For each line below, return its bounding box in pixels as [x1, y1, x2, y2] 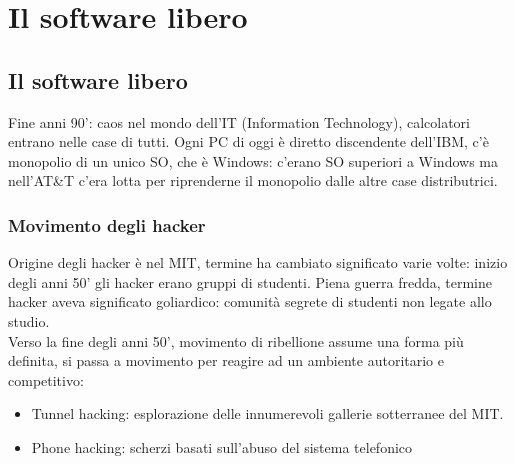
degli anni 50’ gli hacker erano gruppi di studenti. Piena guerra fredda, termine [8, 271, 492, 292]
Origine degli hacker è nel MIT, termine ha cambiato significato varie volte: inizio [8, 252, 508, 273]
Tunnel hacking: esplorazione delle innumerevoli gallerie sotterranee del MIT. [31, 403, 504, 424]
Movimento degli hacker [8, 212, 206, 237]
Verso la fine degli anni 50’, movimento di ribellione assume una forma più [8, 330, 464, 351]
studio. [8, 310, 50, 331]
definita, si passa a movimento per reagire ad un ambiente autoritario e [8, 350, 444, 371]
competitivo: [8, 369, 84, 390]
